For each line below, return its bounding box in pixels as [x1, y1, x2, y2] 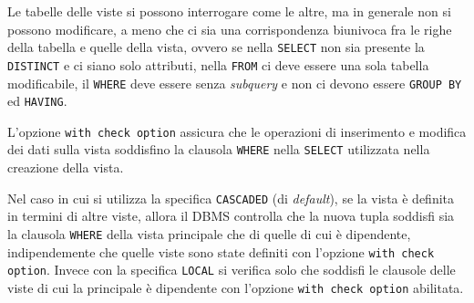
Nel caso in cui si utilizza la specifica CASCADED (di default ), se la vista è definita [7, 188, 455, 207]
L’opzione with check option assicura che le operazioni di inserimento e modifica [7, 121, 467, 141]
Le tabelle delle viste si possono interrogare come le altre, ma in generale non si [7, 2, 451, 20]
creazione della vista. [7, 158, 124, 177]
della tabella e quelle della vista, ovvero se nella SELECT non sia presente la [7, 37, 425, 57]
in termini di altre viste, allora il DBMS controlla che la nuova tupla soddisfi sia [7, 206, 455, 225]
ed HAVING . [7, 91, 67, 110]
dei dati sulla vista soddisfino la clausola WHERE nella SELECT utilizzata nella [7, 140, 430, 159]
